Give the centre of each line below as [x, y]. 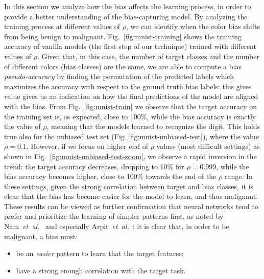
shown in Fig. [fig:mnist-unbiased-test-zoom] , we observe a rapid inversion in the [130, 156]
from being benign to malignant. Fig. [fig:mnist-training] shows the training [123, 36]
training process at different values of [62, 26]
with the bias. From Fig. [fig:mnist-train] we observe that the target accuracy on [131, 106]
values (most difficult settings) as [208, 146]
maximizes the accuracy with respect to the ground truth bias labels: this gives [128, 86]
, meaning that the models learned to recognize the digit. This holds [153, 126]
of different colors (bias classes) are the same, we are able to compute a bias [123, 66]
